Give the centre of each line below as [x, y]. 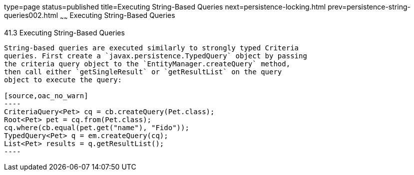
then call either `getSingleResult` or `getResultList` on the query [143, 72]
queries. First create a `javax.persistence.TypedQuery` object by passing [156, 56]
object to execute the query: [63, 80]
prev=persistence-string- [369, 7]
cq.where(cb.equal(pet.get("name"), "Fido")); [97, 127]
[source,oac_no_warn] [46, 95]
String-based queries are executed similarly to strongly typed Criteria [152, 48]
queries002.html [31, 15]
